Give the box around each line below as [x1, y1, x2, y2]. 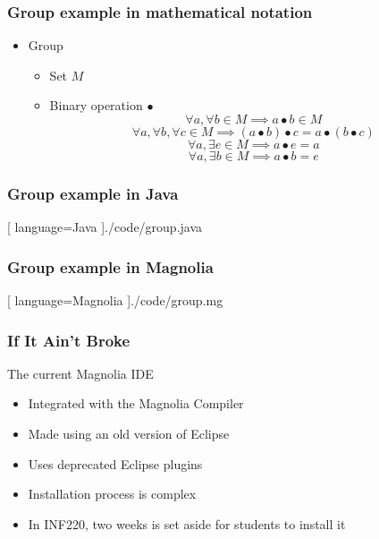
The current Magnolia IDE [7, 364, 154, 382]
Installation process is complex [28, 484, 197, 503]
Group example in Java [7, 182, 179, 204]
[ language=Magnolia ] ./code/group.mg [7, 291, 223, 310]
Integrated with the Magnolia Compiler [28, 394, 244, 413]
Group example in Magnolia [7, 255, 214, 278]
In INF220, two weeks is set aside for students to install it [28, 514, 346, 533]
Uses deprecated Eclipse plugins [28, 454, 203, 473]
